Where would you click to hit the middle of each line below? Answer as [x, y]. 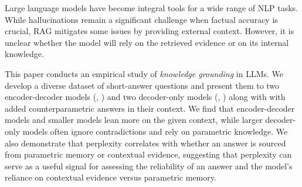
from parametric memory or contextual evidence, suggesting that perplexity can [148, 154]
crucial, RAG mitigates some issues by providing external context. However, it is [150, 31]
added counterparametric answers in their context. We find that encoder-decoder [150, 108]
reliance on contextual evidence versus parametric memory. [111, 177]
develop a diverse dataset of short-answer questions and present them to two [142, 85]
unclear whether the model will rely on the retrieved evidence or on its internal [147, 42]
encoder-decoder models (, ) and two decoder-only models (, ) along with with [145, 97]
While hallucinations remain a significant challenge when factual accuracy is [141, 19]
